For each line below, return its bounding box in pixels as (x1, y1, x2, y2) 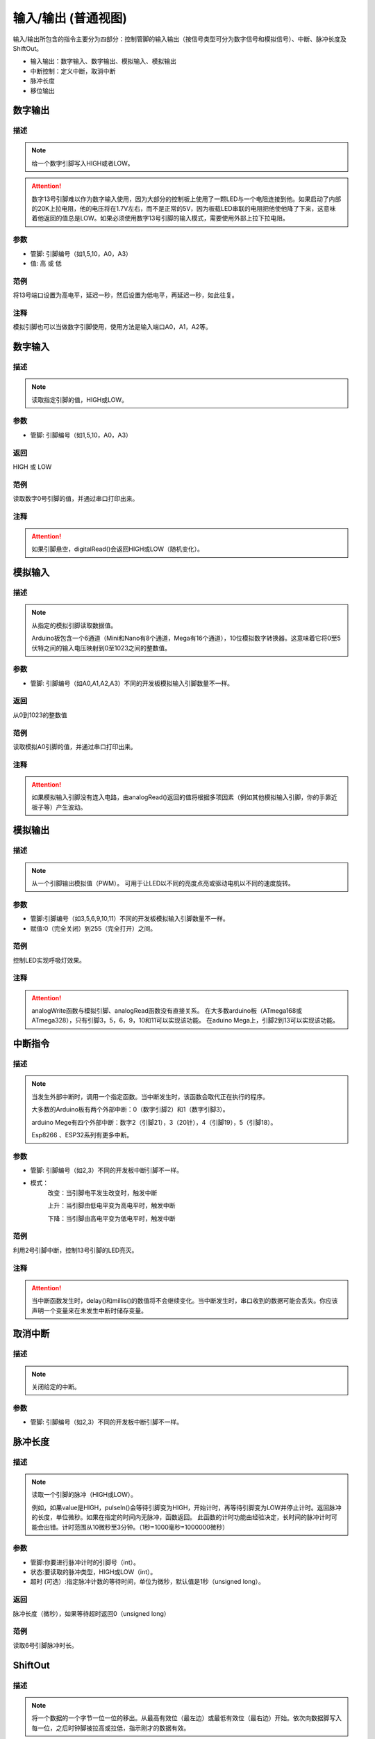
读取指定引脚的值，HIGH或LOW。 (31, 395, 128, 403)
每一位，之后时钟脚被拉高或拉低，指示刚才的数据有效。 (31, 1724, 190, 1732)
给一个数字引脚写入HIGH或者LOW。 (31, 159, 135, 167)
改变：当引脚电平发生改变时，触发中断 (47, 1188, 158, 1196)
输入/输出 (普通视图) (12, 10, 128, 26)
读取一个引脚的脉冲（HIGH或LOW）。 (31, 1491, 137, 1499)
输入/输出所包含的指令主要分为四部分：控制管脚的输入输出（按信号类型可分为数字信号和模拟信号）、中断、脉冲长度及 (12, 35, 347, 43)
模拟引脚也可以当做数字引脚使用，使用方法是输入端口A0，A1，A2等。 (12, 323, 212, 331)
